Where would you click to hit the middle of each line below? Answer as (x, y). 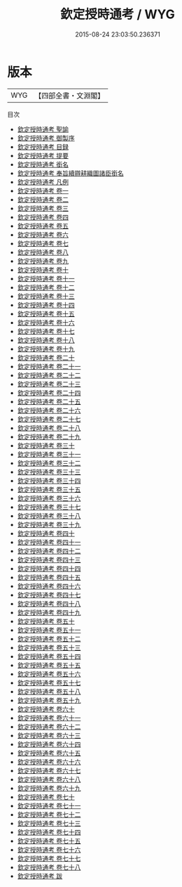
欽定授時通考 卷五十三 (49, 647)
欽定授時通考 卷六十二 (49, 726)
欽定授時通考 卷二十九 (49, 436)
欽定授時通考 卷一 (43, 190)
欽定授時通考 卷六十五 (49, 753)
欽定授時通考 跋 (40, 876)
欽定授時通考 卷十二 (46, 287)
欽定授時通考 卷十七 (46, 331)
